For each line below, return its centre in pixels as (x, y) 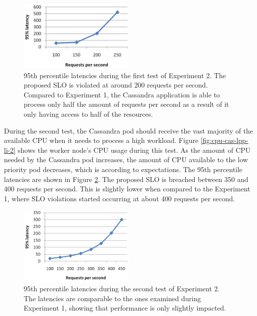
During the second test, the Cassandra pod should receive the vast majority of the (128, 130)
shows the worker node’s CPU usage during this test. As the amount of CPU (134, 150)
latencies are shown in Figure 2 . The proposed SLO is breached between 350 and (126, 179)
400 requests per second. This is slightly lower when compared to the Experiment (127, 189)
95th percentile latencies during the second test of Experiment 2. (122, 289)
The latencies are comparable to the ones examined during (112, 298)
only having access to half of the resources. (88, 114)
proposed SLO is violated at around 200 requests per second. (116, 85)
